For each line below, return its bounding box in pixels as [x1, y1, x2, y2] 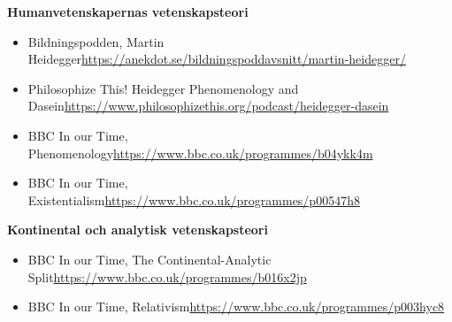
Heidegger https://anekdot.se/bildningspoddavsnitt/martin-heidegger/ [27, 50, 406, 68]
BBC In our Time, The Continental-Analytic [27, 249, 272, 268]
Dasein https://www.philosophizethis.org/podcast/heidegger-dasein [27, 96, 389, 115]
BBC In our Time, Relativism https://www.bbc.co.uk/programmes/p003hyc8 [27, 297, 445, 316]
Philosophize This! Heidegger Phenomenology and [27, 79, 299, 97]
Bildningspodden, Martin [27, 32, 165, 50]
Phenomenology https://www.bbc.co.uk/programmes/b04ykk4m [27, 143, 373, 162]
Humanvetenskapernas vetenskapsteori [7, 3, 249, 20]
